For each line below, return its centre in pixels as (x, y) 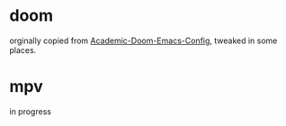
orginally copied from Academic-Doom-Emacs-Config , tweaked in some (143, 40)
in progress (31, 111)
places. (23, 49)
